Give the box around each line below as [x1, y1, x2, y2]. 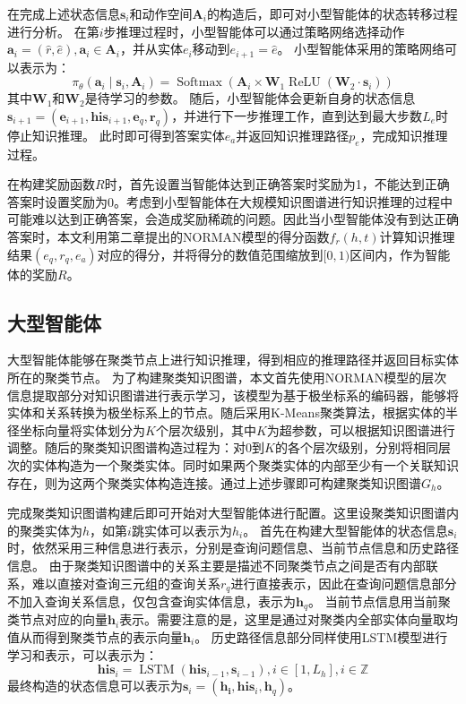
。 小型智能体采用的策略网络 [277, 39, 445, 58]
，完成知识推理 [359, 125, 448, 144]
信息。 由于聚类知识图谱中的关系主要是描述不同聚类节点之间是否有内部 [7, 555, 426, 574]
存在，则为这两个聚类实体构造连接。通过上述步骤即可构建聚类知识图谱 [7, 473, 421, 492]
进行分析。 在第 [7, 21, 99, 40]
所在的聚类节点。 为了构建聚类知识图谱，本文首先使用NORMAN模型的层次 [7, 367, 447, 386]
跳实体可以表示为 [131, 520, 232, 539]
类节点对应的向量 [7, 610, 108, 629]
